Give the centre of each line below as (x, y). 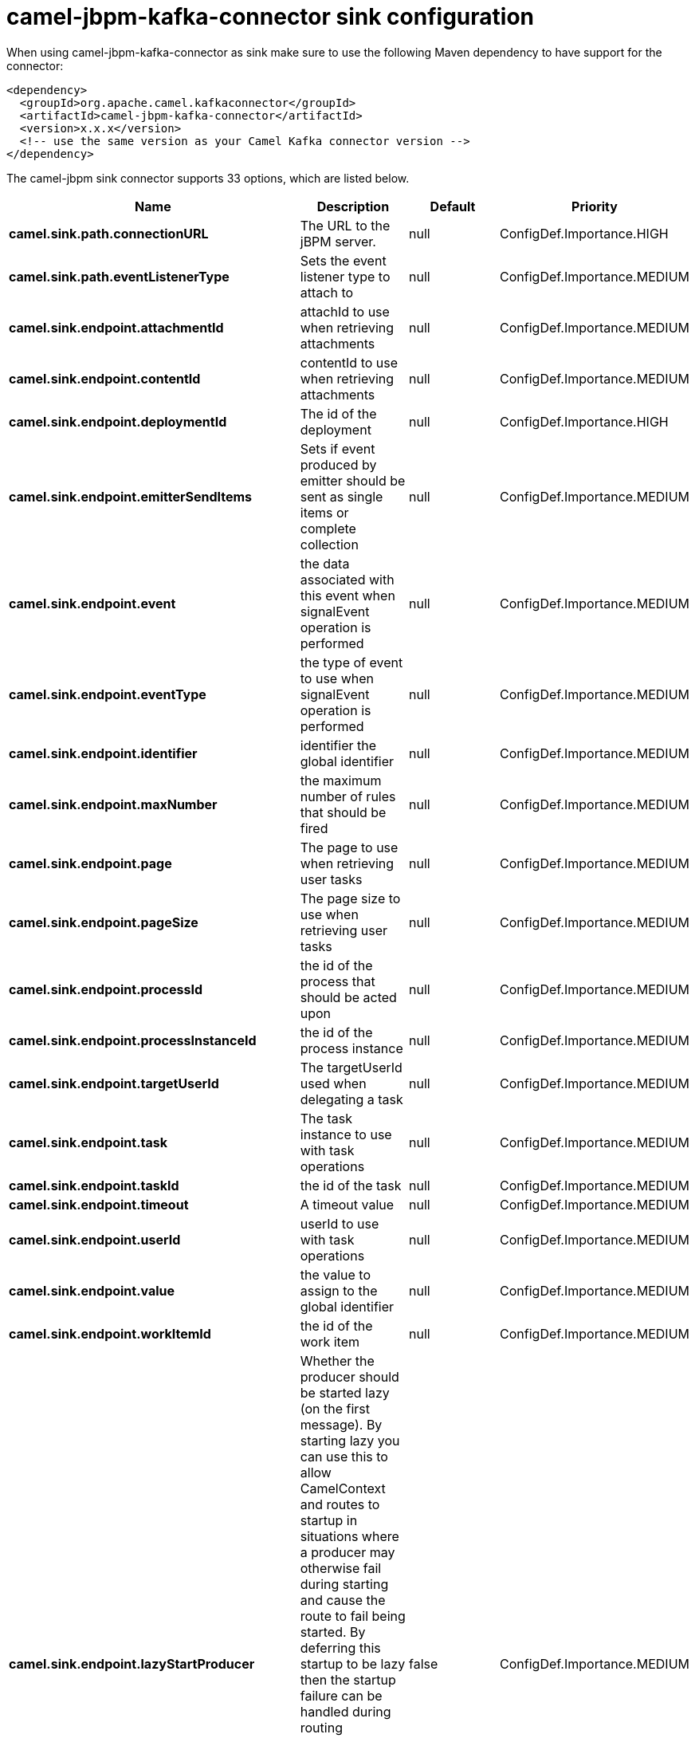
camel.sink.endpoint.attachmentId (116, 327)
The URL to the (345, 225)
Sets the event (343, 260)
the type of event (351, 662)
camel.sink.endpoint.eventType (108, 694)
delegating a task (351, 1099)
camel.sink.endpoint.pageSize (104, 922)
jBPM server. (338, 241)
